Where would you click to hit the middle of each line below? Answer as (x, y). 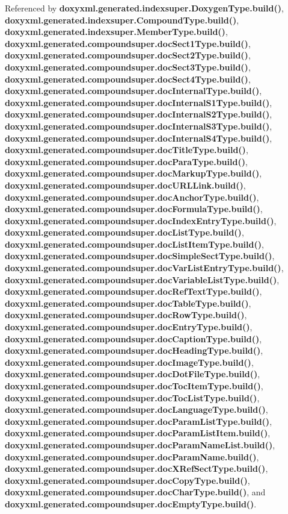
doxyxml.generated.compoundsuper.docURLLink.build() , (125, 185)
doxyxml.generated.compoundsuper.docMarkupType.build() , (133, 173)
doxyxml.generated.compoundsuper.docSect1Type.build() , (128, 43)
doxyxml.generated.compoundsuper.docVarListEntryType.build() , (144, 268)
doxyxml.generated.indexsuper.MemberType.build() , (116, 32)
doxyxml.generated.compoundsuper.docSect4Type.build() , (128, 79)
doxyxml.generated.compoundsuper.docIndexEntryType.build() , (141, 220)
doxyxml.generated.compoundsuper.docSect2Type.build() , (128, 55)
